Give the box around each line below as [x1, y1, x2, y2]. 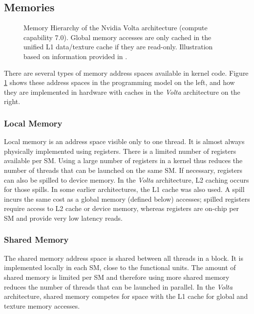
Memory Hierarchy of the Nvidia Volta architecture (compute [23, 22, 208, 33]
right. [4, 96, 21, 106]
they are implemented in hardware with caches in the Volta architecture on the [4, 86, 240, 97]
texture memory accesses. [4, 300, 80, 311]
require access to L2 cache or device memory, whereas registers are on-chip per [4, 203, 239, 213]
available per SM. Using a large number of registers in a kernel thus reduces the [4, 155, 243, 166]
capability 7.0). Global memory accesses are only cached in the [23, 32, 212, 42]
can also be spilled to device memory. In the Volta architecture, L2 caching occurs [4, 174, 249, 185]
